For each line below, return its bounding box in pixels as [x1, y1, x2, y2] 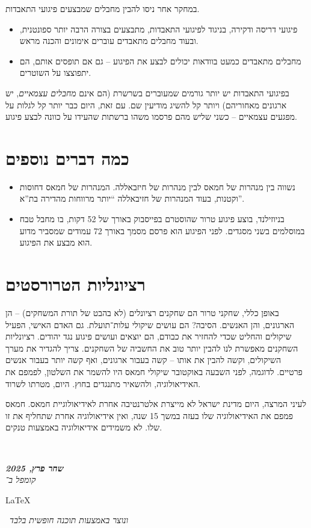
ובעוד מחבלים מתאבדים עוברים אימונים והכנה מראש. [19, 34, 199, 47]
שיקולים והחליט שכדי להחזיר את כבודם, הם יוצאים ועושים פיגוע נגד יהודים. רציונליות [5, 330, 292, 343]
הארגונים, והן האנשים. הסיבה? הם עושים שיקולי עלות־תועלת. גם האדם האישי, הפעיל [5, 318, 295, 331]
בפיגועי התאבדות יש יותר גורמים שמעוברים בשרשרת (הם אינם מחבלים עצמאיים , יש [5, 86, 289, 99]
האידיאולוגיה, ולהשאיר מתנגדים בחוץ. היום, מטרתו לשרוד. [5, 377, 201, 390]
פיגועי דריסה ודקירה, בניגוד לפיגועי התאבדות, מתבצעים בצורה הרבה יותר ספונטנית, [19, 22, 298, 35]
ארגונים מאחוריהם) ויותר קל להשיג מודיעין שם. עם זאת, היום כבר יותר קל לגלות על [5, 98, 287, 111]
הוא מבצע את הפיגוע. [19, 236, 93, 249]
